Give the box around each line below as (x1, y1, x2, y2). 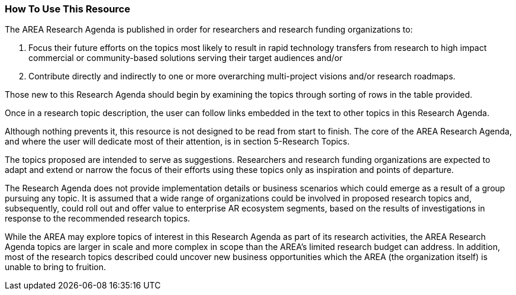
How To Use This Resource (5, 3, 130, 15)
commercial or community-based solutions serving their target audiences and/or (28, 53, 343, 63)
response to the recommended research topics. (5, 213, 191, 224)
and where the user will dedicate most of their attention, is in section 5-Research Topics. (5, 136, 350, 147)
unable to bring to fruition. (5, 262, 106, 272)
